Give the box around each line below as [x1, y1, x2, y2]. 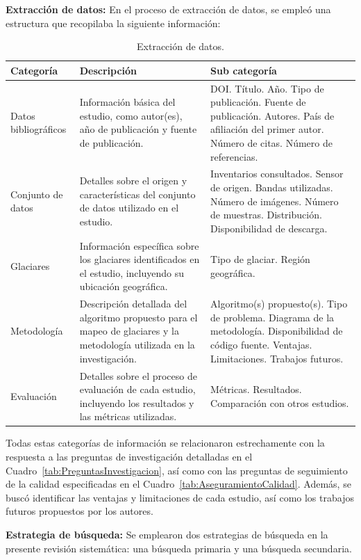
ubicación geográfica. [79, 279, 168, 294]
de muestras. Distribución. [210, 207, 322, 222]
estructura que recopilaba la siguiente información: [6, 15, 221, 30]
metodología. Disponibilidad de [210, 323, 343, 338]
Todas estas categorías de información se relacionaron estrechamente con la [6, 435, 325, 450]
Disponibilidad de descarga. [210, 221, 328, 235]
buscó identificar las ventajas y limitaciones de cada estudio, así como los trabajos [6, 490, 354, 504]
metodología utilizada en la [79, 337, 195, 352]
